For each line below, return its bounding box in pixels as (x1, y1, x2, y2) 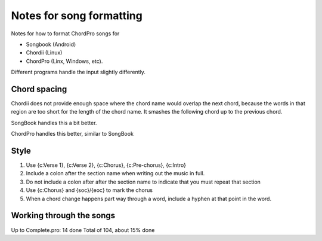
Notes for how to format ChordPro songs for (11, 30, 120, 37)
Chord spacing (11, 84, 67, 94)
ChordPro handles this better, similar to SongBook (11, 130, 134, 138)
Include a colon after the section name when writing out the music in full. (26, 170, 205, 177)
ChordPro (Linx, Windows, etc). (26, 57, 103, 65)
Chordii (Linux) (26, 49, 63, 56)
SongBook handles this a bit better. (11, 119, 97, 126)
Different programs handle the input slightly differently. (11, 69, 146, 76)
